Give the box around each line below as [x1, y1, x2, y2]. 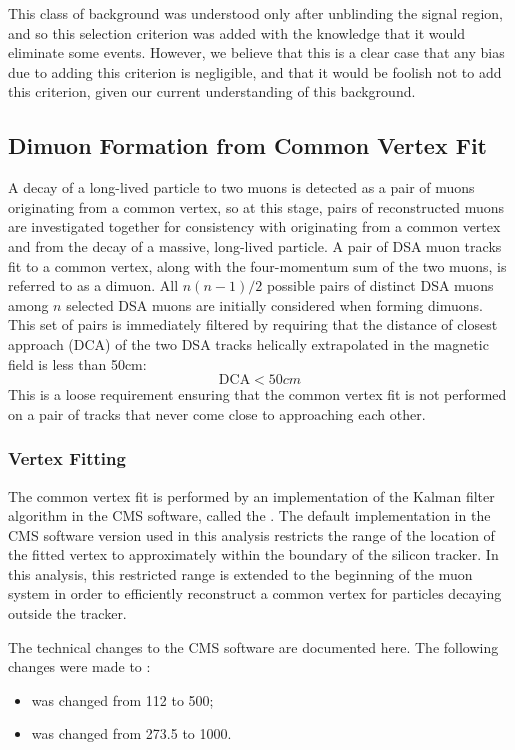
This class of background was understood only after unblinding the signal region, [8, 3, 503, 23]
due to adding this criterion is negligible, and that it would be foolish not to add [8, 61, 502, 82]
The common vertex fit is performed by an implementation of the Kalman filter [8, 485, 495, 506]
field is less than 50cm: [8, 353, 147, 374]
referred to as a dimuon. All [8, 275, 179, 296]
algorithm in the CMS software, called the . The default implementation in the [8, 505, 491, 526]
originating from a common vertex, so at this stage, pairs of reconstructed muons [8, 196, 505, 217]
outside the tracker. [8, 603, 127, 624]
